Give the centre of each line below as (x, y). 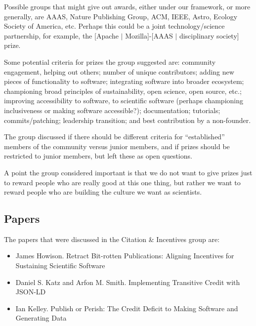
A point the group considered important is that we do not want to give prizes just (128, 172)
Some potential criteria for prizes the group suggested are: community (110, 61)
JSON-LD (31, 292)
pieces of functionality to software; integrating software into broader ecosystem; (124, 81)
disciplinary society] (209, 35)
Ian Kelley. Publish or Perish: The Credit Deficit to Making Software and (127, 308)
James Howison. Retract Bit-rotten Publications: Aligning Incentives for (125, 256)
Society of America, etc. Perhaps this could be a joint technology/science (114, 26)
